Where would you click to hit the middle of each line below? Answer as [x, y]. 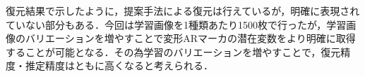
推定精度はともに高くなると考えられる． [119, 65]
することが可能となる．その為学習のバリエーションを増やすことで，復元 [173, 51]
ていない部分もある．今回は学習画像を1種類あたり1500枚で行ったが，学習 [176, 24]
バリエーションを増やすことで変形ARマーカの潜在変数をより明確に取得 [190, 38]
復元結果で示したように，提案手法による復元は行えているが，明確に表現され [183, 10]
